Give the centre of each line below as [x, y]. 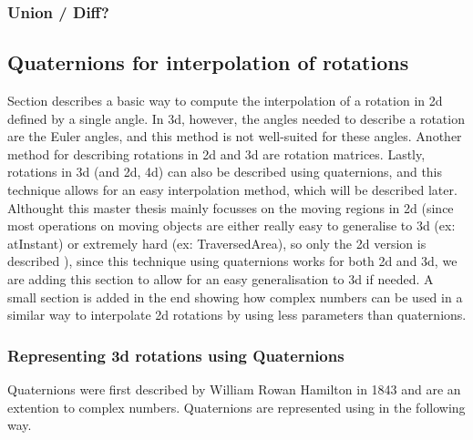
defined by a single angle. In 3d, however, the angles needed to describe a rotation [236, 118]
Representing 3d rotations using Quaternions [176, 355]
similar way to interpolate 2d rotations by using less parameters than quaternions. [237, 315]
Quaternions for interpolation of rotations [208, 62]
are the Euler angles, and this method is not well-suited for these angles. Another [235, 136]
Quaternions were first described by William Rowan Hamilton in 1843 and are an [234, 389]
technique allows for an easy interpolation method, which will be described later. [232, 190]
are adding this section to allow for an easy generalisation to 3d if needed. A [221, 278]
